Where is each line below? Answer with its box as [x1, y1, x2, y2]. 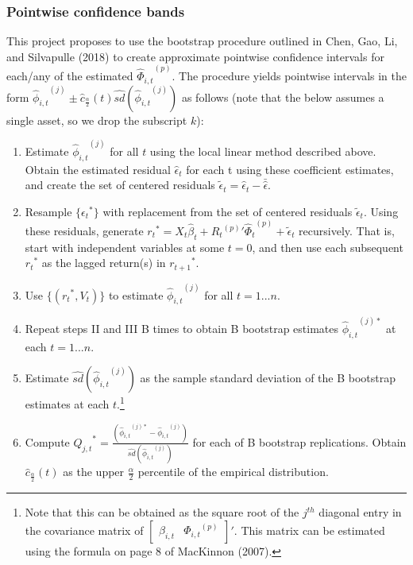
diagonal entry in [318, 504, 402, 520]
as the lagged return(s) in [41, 254, 166, 271]
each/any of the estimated [6, 68, 133, 84]
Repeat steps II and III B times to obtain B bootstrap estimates [25, 319, 338, 336]
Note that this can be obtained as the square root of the [25, 504, 299, 520]
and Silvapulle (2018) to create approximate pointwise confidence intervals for [6, 48, 384, 64]
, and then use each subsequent [252, 238, 403, 255]
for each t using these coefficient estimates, [186, 161, 394, 177]
